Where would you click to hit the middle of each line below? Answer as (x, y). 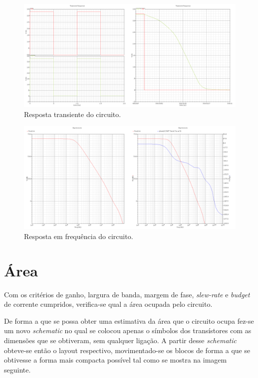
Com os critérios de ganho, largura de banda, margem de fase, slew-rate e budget (127, 294)
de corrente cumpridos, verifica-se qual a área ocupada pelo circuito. (108, 304)
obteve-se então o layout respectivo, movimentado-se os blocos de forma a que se (127, 350)
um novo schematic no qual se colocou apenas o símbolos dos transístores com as (128, 330)
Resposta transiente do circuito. (73, 114)
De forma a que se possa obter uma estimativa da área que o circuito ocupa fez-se (129, 320)
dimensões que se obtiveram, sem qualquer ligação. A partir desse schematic (120, 340)
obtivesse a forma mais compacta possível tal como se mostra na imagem (116, 360)
